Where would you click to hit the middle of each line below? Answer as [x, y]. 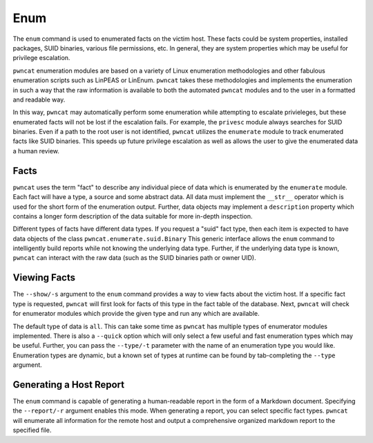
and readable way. [39, 100]
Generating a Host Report [68, 385]
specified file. [32, 430]
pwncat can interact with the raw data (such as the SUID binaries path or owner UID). [134, 258]
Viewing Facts [44, 277]
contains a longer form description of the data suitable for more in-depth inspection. [133, 216]
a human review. [36, 151]
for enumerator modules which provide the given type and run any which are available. [136, 314]
